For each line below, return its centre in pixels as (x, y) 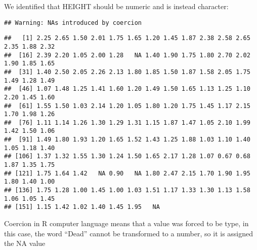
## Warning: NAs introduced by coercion (73, 23)
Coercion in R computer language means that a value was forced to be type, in (126, 223)
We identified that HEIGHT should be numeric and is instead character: (116, 6)
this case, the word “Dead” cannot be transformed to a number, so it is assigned (129, 233)
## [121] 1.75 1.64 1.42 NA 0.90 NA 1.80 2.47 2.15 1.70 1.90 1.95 (127, 173)
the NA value (25, 243)
